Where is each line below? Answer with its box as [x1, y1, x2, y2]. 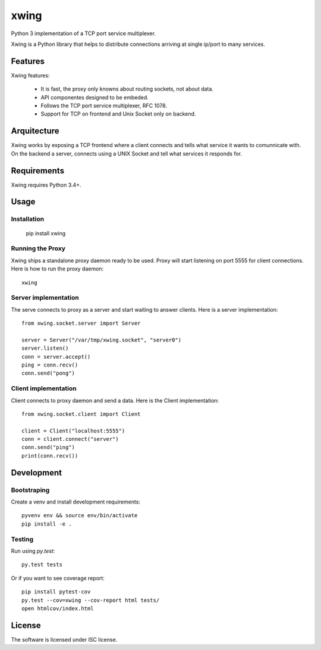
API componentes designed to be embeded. [40, 94, 149, 101]
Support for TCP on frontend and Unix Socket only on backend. [40, 110, 196, 117]
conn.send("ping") [21, 444, 75, 451]
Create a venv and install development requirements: [11, 498, 141, 506]
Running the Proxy [11, 244, 65, 253]
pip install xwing [26, 229, 66, 237]
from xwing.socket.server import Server [21, 320, 141, 327]
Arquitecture [11, 126, 59, 136]
